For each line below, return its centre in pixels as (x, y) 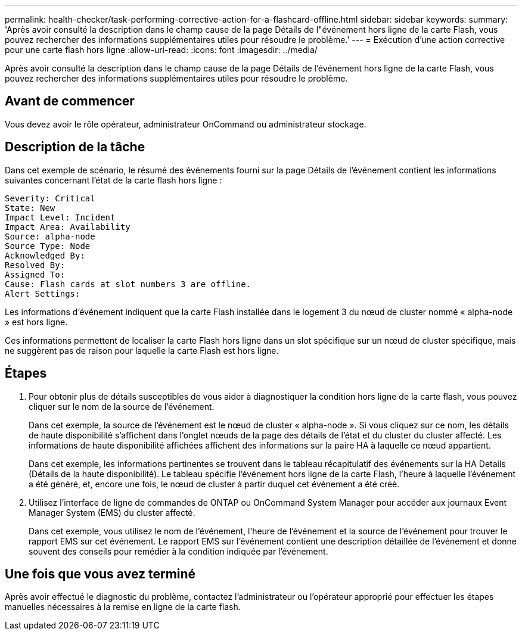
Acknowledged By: (45, 255)
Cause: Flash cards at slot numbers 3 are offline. (128, 284)
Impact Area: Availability (68, 227)
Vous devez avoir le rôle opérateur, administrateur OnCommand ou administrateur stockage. (186, 124)
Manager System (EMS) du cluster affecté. (112, 512)
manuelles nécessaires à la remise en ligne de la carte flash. (123, 607)
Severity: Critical (50, 198)
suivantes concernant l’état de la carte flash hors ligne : (114, 180)
